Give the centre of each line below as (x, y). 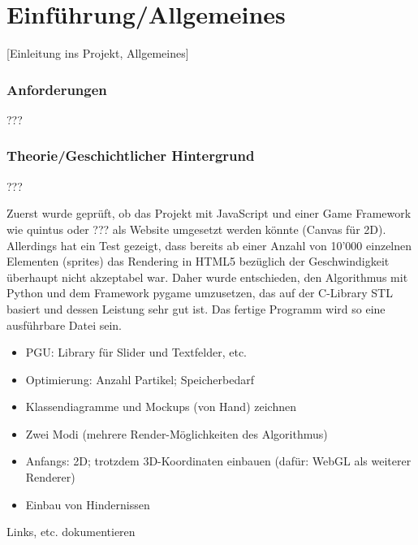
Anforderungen (57, 89)
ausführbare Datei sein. (65, 324)
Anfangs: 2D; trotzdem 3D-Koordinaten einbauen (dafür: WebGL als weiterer (218, 461)
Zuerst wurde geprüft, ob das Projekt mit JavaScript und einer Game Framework (209, 213)
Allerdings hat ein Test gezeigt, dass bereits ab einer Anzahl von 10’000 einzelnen (209, 245)
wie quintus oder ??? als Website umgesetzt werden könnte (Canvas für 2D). (196, 229)
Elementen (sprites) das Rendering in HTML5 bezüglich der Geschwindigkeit (198, 261)
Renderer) (50, 477)
